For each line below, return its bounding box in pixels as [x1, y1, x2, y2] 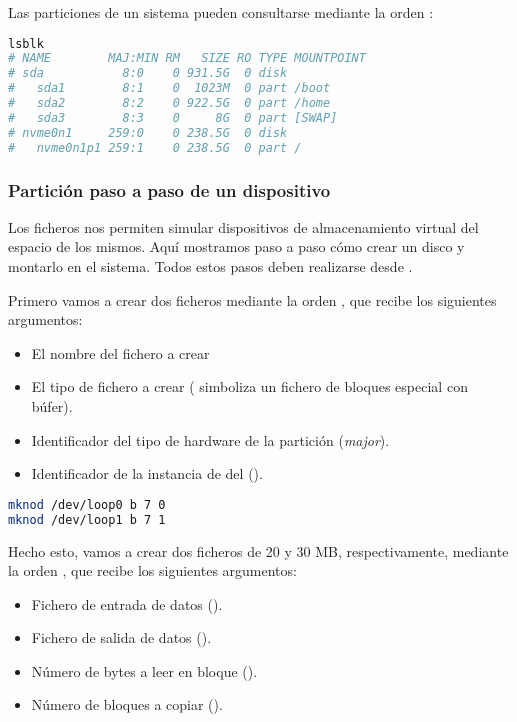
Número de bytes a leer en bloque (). [31, 660, 258, 681]
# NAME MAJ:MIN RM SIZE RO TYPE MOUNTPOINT [8, 51, 366, 66]
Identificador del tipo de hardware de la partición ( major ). [31, 429, 390, 450]
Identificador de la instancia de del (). [31, 463, 263, 484]
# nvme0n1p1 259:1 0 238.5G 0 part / [8, 140, 302, 155]
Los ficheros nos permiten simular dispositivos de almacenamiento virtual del [8, 216, 479, 237]
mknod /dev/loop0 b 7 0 [8, 497, 166, 512]
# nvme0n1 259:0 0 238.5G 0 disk [8, 125, 288, 140]
